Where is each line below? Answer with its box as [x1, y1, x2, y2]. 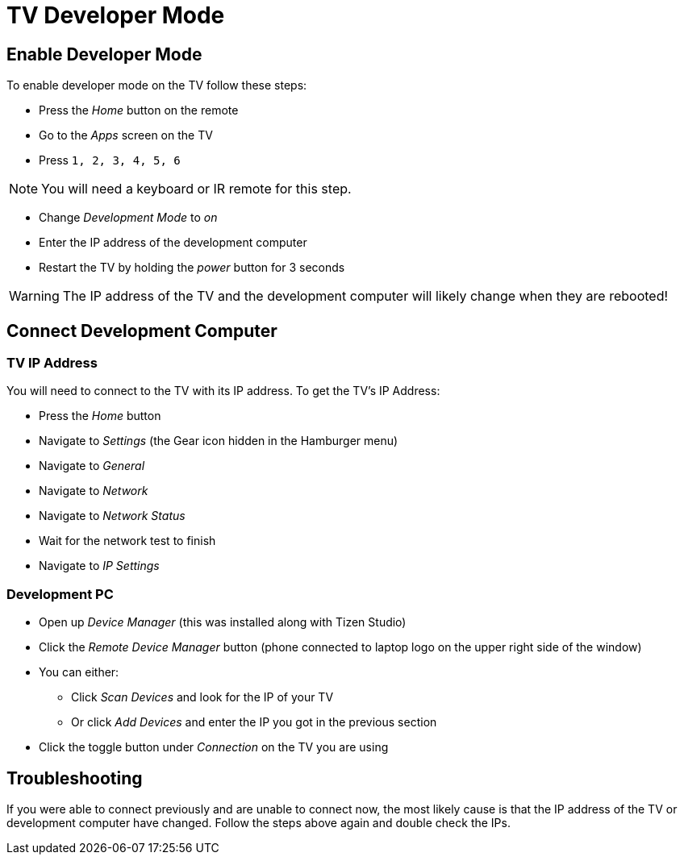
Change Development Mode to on [39, 210, 218, 225]
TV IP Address [6, 355, 98, 372]
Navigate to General [39, 459, 145, 473]
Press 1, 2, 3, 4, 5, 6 [39, 153, 181, 168]
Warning [9, 288, 60, 305]
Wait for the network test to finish [39, 534, 216, 548]
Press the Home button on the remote [39, 103, 239, 118]
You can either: [39, 665, 119, 680]
